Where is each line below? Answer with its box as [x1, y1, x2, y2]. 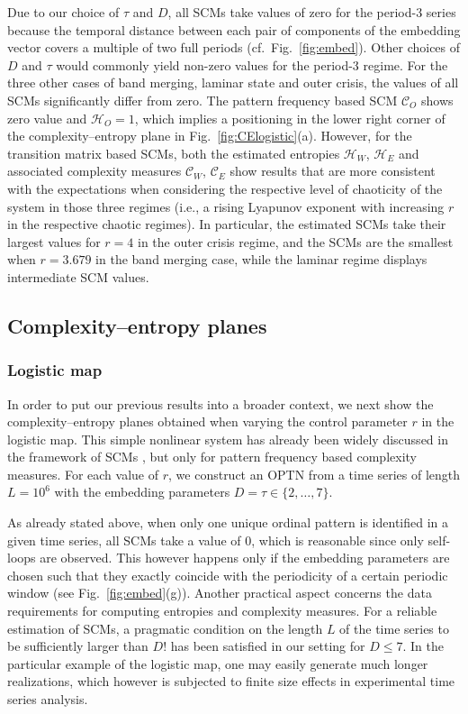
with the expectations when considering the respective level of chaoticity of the [7, 178, 443, 197]
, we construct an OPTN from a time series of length [168, 464, 461, 483]
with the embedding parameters [54, 482, 230, 501]
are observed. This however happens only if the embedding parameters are [40, 548, 450, 567]
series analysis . [7, 690, 88, 708]
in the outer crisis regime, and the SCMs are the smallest [137, 232, 454, 251]
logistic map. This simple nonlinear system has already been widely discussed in [7, 429, 448, 448]
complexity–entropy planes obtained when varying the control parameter [7, 412, 408, 431]
